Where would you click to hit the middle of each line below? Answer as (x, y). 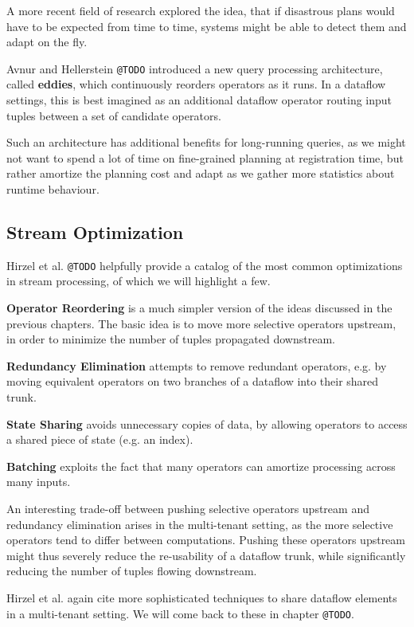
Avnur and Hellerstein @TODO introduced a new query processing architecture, (195, 68)
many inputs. (39, 482)
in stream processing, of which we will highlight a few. (139, 281)
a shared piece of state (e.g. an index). (100, 439)
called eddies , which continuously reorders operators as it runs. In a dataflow (196, 84)
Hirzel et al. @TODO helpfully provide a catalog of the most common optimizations (205, 265)
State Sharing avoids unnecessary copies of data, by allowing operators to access (207, 423)
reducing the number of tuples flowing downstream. (132, 571)
